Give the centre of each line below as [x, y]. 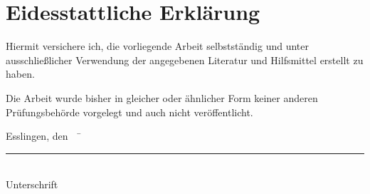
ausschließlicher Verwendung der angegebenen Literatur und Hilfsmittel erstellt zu [185, 60]
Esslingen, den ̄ [44, 136]
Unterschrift [32, 184]
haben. [20, 74]
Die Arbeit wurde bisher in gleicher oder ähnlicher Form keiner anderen [162, 97]
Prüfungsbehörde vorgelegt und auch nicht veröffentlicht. [129, 112]
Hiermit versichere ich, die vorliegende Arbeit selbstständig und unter [157, 46]
